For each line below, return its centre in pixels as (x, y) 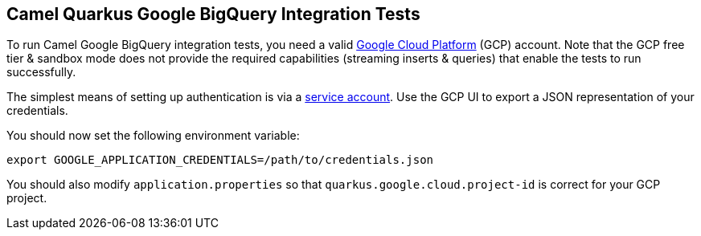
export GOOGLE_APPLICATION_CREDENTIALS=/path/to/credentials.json (220, 160)
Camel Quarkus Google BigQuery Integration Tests (213, 14)
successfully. (41, 72)
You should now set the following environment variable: (153, 136)
